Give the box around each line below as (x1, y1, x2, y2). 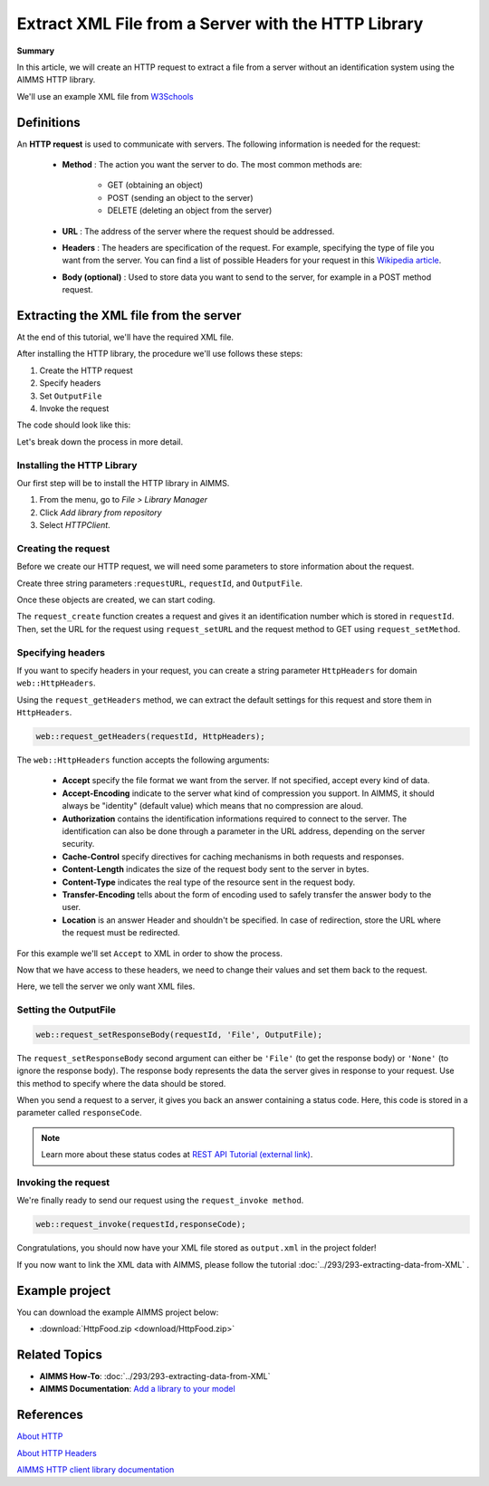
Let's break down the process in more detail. (16, 436, 184, 447)
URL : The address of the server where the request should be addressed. (62, 225, 335, 236)
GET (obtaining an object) (107, 179, 204, 190)
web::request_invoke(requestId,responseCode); (35, 1219, 246, 1230)
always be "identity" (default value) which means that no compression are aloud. (62, 801, 364, 811)
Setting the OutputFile (16, 1003, 117, 1016)
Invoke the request (39, 403, 110, 414)
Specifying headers (16, 646, 106, 658)
